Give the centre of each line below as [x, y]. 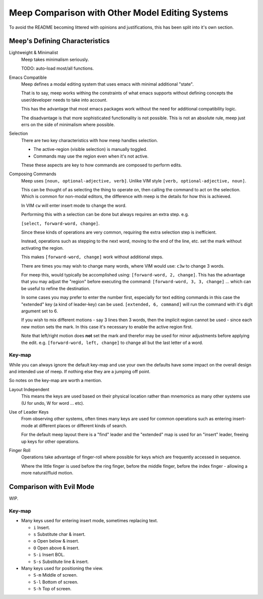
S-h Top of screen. [52, 589]
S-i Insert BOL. [49, 555]
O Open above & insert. [56, 548]
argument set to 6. [40, 311]
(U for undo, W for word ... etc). [53, 403]
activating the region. [43, 248]
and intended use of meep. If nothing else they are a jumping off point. [80, 372]
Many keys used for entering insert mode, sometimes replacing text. [90, 521]
